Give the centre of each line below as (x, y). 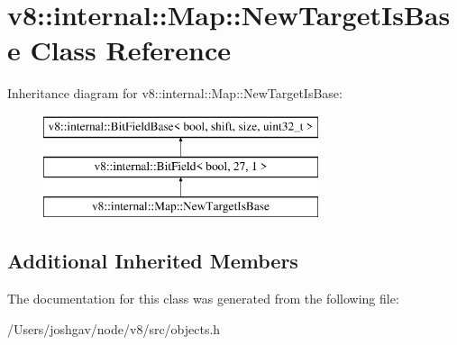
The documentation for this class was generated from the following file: (203, 299)
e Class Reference (119, 50)
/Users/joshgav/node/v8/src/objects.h (114, 328)
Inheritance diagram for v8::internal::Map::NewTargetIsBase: (175, 93)
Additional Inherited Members (153, 261)
